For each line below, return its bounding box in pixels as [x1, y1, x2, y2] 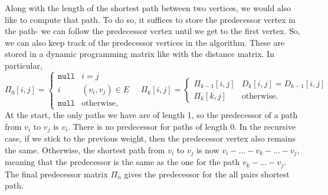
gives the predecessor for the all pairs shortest [124, 167, 290, 180]
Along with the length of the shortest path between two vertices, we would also [5, 2, 291, 14]
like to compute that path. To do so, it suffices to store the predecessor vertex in [5, 13, 296, 25]
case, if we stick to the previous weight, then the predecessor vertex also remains [5, 132, 296, 144]
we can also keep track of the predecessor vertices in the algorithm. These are [5, 36, 285, 48]
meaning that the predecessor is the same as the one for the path [5, 156, 240, 168]
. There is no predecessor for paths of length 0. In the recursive [68, 120, 296, 132]
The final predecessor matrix [5, 167, 108, 180]
